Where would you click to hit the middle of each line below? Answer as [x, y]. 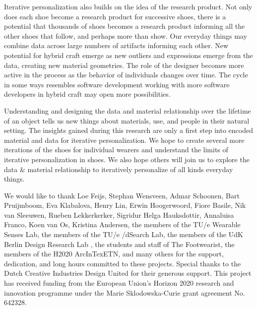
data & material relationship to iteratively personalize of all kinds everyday [119, 169]
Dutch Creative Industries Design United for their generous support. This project [128, 273]
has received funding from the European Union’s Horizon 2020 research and [119, 283]
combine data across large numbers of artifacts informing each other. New [116, 45]
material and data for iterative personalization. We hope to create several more [124, 140]
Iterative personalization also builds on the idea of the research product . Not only [128, 6]
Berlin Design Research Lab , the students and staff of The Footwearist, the [119, 244]
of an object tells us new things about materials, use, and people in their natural [127, 120]
